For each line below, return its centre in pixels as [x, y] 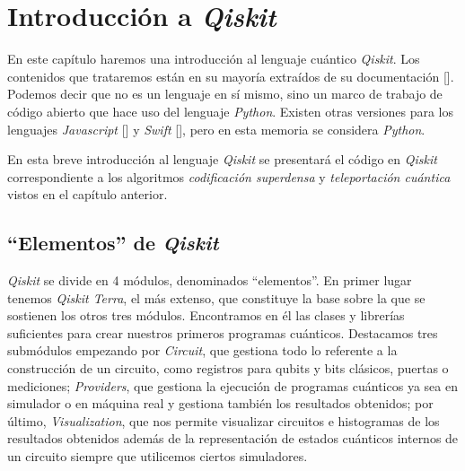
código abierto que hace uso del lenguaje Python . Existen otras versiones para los [230, 111]
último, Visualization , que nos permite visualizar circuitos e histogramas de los [224, 420]
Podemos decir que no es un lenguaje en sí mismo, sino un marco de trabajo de [225, 94]
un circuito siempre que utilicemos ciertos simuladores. [158, 456]
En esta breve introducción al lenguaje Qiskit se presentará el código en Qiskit [222, 159]
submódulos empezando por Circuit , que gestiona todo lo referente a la [202, 350]
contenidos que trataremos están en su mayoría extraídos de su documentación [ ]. [231, 76]
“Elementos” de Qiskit [113, 243]
